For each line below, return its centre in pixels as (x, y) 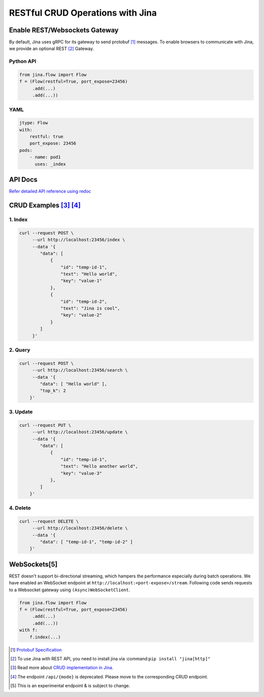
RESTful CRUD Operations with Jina (83, 13)
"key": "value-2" (81, 315)
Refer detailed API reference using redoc (50, 192)
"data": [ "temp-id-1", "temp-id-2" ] (86, 542)
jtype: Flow (34, 123)
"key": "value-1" (81, 281)
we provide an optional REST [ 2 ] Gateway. (51, 48)
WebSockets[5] (33, 564)
